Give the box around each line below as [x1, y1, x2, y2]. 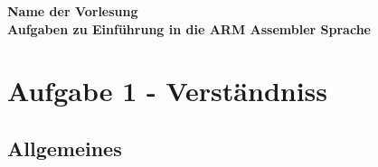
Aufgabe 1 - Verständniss [7, 72, 328, 109]
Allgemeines [7, 134, 122, 162]
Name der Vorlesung [7, 2, 138, 20]
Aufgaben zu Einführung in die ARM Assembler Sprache [7, 19, 371, 38]
